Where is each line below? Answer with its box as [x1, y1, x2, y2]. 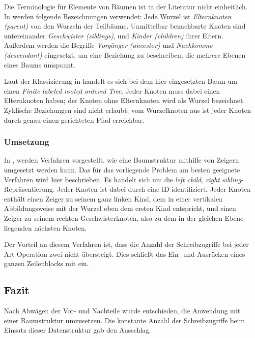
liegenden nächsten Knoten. [4, 222, 87, 233]
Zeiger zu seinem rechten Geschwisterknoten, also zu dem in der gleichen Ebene [4, 212, 244, 223]
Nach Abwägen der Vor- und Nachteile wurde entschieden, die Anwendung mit [4, 305, 241, 316]
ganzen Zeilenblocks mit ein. [4, 258, 89, 269]
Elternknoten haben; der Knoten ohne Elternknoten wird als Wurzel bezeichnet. [4, 95, 245, 105]
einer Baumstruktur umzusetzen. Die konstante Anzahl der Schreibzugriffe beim [4, 315, 245, 325]
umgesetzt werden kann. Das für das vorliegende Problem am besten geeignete [4, 164, 240, 174]
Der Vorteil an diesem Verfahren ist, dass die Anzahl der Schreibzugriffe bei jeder [4, 239, 249, 249]
